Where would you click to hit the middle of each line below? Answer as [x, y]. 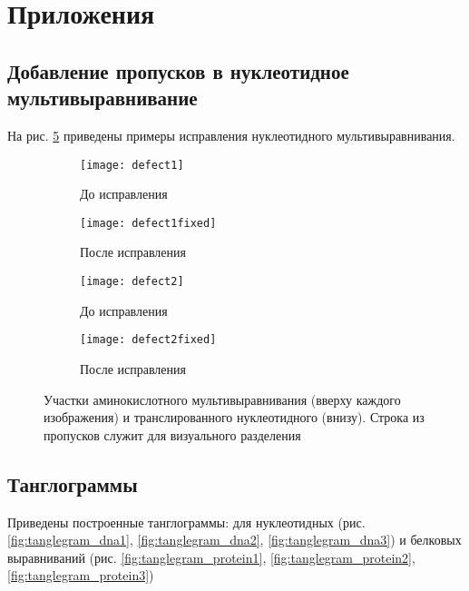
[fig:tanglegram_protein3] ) [81, 575]
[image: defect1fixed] [148, 223]
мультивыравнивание [103, 98]
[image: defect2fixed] [148, 340]
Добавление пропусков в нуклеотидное [178, 70]
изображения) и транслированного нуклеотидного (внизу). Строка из [234, 417]
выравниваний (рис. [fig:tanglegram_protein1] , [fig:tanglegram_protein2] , [211, 557]
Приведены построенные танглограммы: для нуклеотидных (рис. [186, 522]
